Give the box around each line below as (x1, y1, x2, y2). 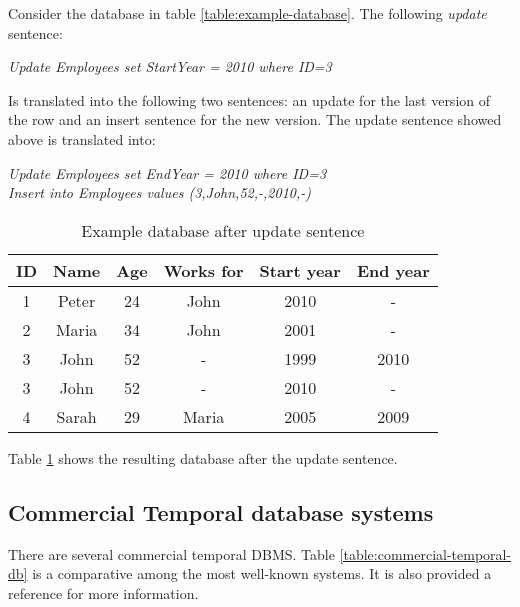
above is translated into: (8, 128, 156, 149)
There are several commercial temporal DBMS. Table (8, 543, 335, 564)
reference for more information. (8, 582, 199, 603)
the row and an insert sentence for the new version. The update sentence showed (8, 109, 502, 130)
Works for (163, 258, 244, 282)
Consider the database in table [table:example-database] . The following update (8, 3, 487, 23)
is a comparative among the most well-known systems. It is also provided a (32, 563, 492, 584)
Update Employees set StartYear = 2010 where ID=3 (8, 56, 332, 77)
